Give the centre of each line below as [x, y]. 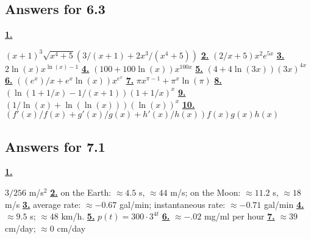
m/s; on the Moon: [206, 192]
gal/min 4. [284, 204]
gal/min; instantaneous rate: [172, 204]
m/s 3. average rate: [43, 204]
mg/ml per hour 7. [240, 216]
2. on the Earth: [81, 192]
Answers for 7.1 [55, 146]
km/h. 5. [78, 216]
